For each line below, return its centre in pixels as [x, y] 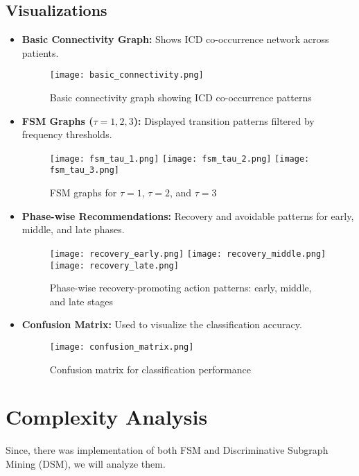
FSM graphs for [83, 193]
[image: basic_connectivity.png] [126, 75]
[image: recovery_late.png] [114, 265]
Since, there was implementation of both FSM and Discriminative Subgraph [167, 450]
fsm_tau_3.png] [85, 170]
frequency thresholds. [67, 134]
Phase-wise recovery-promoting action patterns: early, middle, [181, 288]
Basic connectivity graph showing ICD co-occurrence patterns [181, 97]
